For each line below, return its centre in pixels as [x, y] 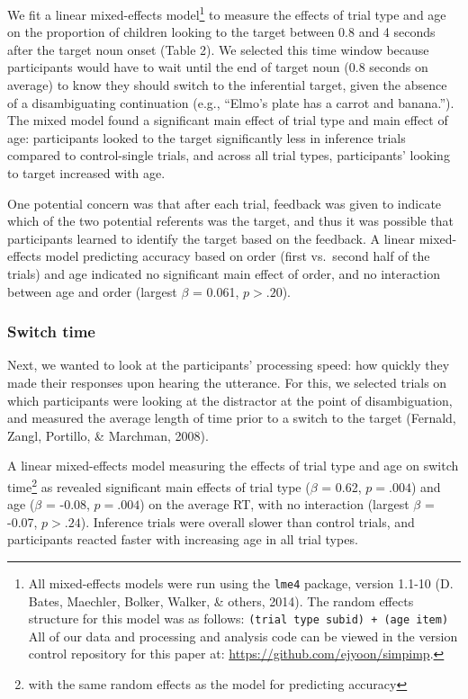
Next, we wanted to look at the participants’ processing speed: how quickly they [229, 365]
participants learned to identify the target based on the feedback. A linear [211, 238]
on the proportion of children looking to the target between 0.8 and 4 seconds [221, 32]
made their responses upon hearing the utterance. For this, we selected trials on [227, 382]
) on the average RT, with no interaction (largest [274, 504]
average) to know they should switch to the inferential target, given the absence [227, 85]
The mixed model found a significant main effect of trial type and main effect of [228, 120]
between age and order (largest [92, 291]
